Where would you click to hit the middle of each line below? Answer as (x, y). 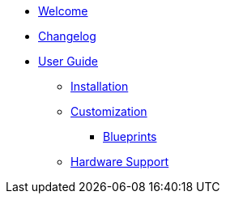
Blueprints (130, 136)
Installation (100, 86)
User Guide (68, 61)
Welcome (63, 11)
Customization (109, 111)
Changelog (67, 36)
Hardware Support (120, 162)
